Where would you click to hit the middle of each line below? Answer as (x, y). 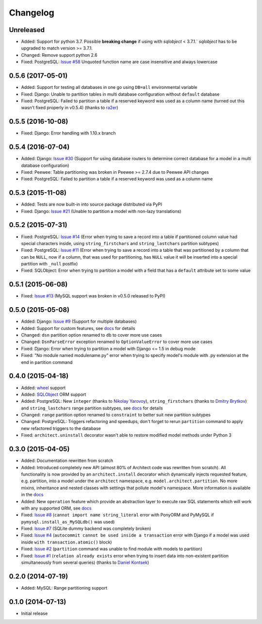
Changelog (32, 13)
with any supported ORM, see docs (56, 508)
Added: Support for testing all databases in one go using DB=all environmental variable (109, 87)
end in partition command (47, 362)
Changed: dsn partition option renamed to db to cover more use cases (91, 335)
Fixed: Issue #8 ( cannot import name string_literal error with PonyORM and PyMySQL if (117, 515)
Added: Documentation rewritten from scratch (67, 460)
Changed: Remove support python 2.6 (59, 55)
